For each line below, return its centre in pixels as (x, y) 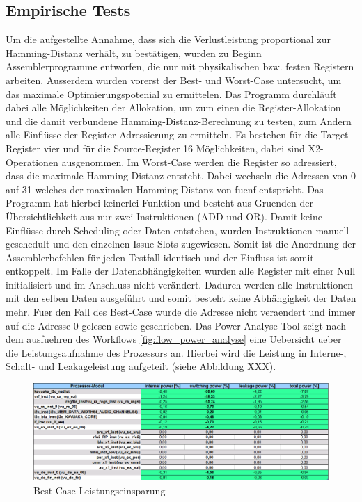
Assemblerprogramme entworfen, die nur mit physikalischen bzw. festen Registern (180, 66)
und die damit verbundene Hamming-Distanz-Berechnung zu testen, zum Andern (179, 121)
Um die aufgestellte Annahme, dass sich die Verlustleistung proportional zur (168, 39)
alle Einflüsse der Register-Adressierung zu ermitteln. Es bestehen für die (162, 135)
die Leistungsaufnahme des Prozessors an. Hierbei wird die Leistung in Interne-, (176, 352)
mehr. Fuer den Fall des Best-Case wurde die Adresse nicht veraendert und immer (181, 312)
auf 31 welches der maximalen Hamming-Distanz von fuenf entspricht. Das (165, 189)
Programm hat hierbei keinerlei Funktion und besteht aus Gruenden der (159, 203)
